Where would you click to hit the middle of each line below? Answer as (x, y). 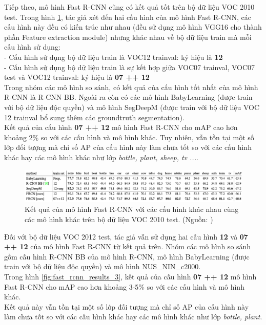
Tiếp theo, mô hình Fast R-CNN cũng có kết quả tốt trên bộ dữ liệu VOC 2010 (129, 7)
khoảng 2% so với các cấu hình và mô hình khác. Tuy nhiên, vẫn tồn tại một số (129, 137)
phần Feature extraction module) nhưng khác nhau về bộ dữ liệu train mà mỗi (128, 37)
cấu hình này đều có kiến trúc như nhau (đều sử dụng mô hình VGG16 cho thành (133, 27)
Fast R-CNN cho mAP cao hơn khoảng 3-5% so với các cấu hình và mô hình (124, 286)
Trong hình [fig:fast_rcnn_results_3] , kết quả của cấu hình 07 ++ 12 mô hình (130, 276)
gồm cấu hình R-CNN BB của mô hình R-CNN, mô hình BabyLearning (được (127, 256)
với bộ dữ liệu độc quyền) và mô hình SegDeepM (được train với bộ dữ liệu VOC (132, 107)
